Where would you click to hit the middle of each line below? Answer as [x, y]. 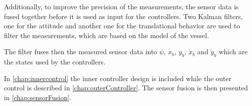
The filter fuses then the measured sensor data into [81, 52]
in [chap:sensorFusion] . [38, 97]
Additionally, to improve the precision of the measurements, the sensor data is [121, 6]
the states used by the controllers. [55, 62]
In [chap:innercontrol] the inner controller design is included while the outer [118, 78]
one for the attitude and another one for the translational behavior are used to [122, 26]
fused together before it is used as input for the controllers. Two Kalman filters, [124, 16]
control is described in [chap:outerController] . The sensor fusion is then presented [126, 88]
